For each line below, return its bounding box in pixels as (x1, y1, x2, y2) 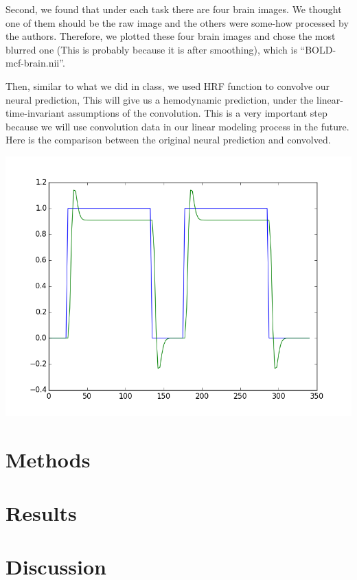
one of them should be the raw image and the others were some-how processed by (5, 15, 349, 30)
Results (5, 499, 77, 527)
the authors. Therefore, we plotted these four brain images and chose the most (5, 29, 336, 43)
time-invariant (5, 106, 65, 120)
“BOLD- (300, 42, 336, 56)
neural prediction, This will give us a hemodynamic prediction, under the (5, 92, 314, 106)
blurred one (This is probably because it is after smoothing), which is (5, 42, 297, 56)
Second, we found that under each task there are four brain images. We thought (5, 2, 342, 16)
